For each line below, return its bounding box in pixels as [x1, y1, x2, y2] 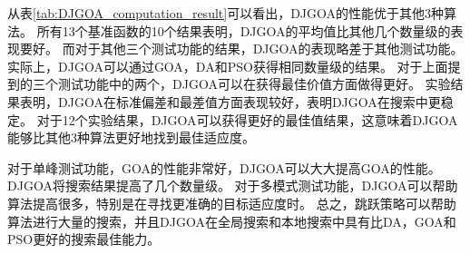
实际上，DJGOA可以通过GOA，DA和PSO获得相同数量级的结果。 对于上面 [7, 56, 448, 75]
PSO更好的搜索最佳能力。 [7, 230, 161, 249]
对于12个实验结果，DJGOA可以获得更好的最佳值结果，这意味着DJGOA [36, 110, 458, 129]
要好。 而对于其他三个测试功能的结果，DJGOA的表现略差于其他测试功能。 [19, 39, 464, 58]
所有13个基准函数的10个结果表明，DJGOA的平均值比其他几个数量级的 [36, 21, 451, 40]
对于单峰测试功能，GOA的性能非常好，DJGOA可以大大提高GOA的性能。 [7, 158, 441, 177]
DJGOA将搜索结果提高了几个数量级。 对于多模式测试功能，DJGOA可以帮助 [7, 176, 458, 195]
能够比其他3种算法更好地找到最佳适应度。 [7, 128, 255, 147]
